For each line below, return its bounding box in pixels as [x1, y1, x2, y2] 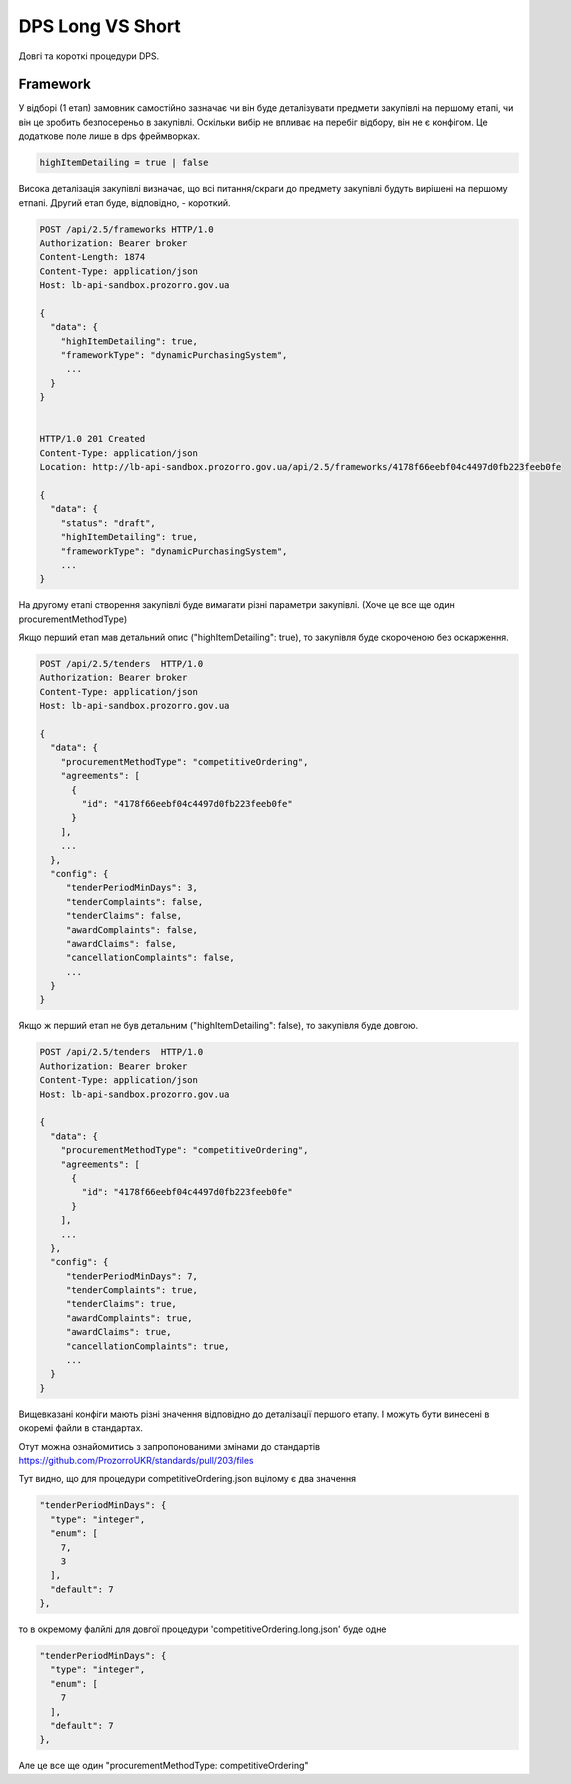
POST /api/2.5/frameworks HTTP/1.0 [39, 223, 214, 235]
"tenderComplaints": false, [65, 896, 204, 907]
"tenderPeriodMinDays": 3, [65, 882, 199, 894]
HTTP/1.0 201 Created [39, 433, 146, 445]
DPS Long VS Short [18, 15, 182, 37]
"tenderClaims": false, [65, 910, 183, 922]
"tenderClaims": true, [65, 1298, 177, 1310]
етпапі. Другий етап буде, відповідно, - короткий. [18, 196, 231, 209]
